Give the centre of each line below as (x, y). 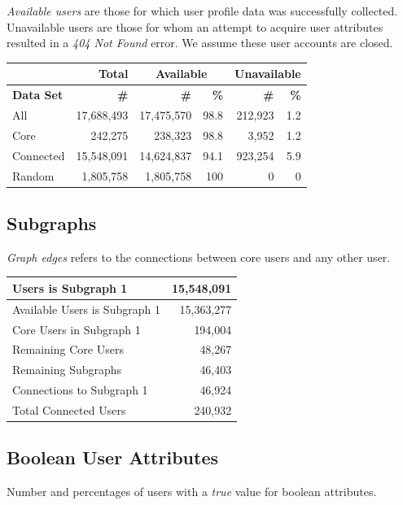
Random (33, 175)
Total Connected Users (69, 409)
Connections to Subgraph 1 (80, 390)
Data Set (38, 95)
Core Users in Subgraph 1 (77, 329)
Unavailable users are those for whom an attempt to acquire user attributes (195, 26)
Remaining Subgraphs (67, 370)
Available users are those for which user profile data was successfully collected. (202, 11)
